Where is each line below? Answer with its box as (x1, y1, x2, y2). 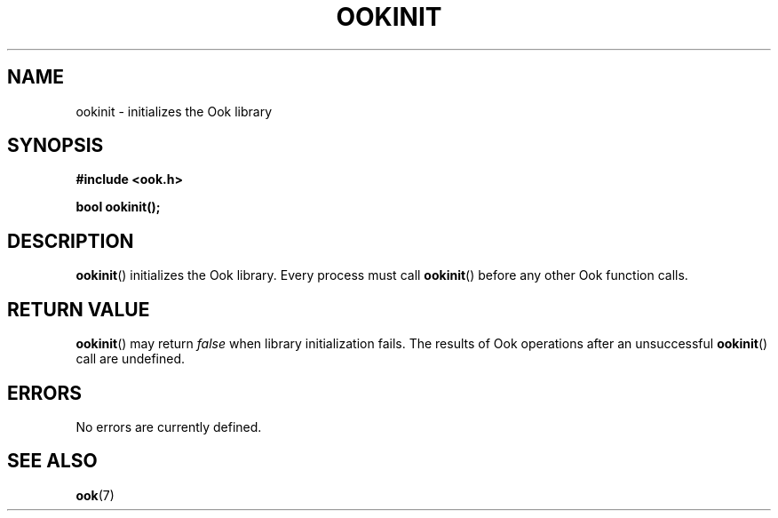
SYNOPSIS (7, 134, 104, 157)
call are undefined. (75, 351, 185, 367)
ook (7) (75, 487, 115, 503)
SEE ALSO (7, 450, 98, 473)
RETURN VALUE (7, 298, 150, 321)
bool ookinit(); (75, 199, 161, 215)
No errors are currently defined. (75, 418, 262, 434)
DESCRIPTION (7, 229, 134, 252)
